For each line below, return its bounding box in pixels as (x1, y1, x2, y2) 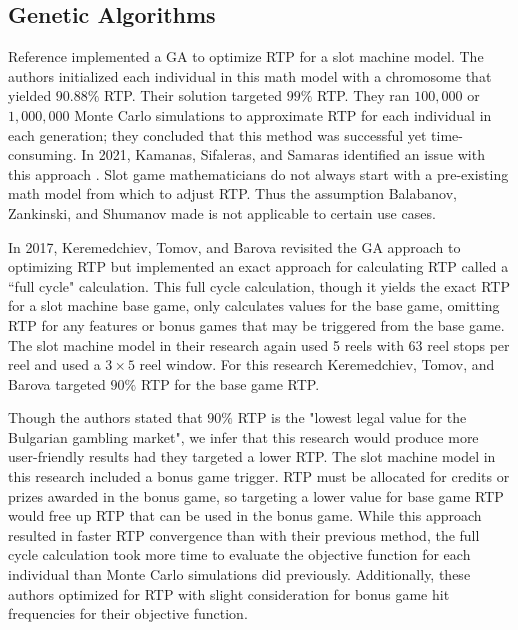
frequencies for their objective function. (8, 603, 248, 624)
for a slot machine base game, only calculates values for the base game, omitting (8, 295, 500, 316)
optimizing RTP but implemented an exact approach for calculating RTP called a (8, 256, 509, 277)
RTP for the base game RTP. (140, 373, 320, 394)
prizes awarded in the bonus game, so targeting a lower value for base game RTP (8, 485, 504, 506)
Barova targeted (8, 373, 106, 394)
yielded (8, 85, 52, 106)
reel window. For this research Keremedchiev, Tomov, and (139, 354, 495, 375)
